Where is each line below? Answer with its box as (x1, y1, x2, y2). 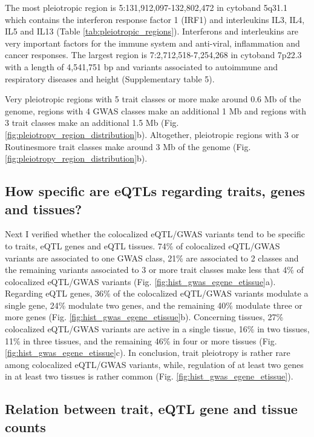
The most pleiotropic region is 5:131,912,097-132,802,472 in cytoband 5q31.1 (5, 1, 287, 13)
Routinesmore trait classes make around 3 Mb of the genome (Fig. (5, 140, 251, 153)
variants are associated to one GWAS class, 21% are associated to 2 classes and (5, 251, 299, 264)
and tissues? (5, 199, 82, 218)
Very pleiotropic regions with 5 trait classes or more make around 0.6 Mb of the (5, 93, 301, 105)
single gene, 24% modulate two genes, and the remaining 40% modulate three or (5, 298, 303, 311)
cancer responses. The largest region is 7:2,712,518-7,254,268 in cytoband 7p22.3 (5, 48, 302, 61)
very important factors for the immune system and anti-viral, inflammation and (5, 36, 300, 49)
